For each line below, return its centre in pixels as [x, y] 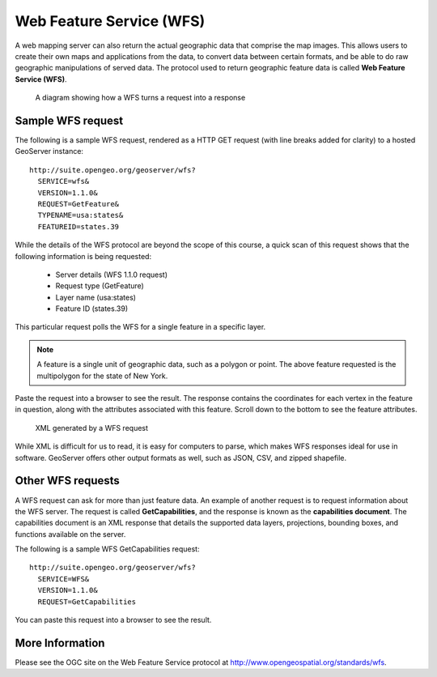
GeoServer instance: [49, 151]
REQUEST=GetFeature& [78, 204]
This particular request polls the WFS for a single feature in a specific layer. [140, 327]
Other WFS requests [68, 481]
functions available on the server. [70, 534]
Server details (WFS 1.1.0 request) [111, 275]
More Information [60, 643]
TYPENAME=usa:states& [81, 215]
